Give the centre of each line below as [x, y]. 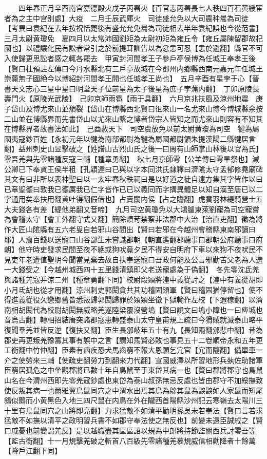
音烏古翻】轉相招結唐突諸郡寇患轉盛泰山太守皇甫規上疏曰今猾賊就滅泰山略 [130, 320]
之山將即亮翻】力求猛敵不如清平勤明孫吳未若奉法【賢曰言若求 [158, 410]
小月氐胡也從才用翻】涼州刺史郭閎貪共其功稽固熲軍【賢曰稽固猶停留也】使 [130, 289]
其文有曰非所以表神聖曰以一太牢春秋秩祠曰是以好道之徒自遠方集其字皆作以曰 [133, 179]
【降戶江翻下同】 [33, 451]
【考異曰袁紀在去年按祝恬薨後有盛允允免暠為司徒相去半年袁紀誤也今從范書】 [132, 28]
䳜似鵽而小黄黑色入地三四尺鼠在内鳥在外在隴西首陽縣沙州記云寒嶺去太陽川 [130, 400]
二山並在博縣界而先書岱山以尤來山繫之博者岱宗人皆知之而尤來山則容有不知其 [133, 118]
